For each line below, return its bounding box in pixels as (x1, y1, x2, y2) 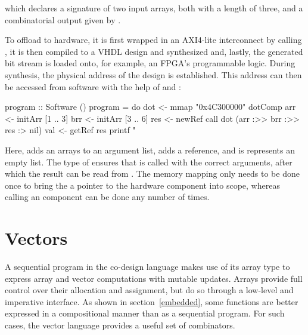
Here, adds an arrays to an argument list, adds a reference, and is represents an (5, 143, 295, 156)
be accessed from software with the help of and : (5, 80, 181, 93)
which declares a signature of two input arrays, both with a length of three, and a (5, 2, 303, 14)
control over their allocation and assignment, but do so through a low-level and (5, 284, 294, 296)
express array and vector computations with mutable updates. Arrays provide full (5, 272, 303, 284)
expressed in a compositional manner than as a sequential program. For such (5, 307, 285, 319)
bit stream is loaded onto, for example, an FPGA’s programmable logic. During (5, 57, 295, 69)
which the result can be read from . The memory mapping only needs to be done (5, 167, 300, 180)
